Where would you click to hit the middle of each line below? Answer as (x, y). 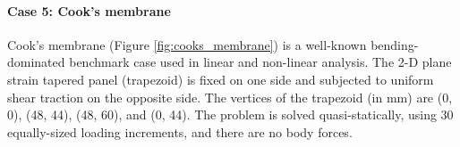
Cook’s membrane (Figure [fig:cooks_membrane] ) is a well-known (187, 44)
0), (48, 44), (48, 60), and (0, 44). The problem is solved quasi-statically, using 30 (230, 114)
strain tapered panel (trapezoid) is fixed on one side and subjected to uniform (221, 79)
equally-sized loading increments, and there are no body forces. (180, 131)
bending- (395, 44)
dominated (36, 62)
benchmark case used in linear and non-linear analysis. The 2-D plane (260, 62)
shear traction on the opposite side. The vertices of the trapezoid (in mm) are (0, (230, 97)
